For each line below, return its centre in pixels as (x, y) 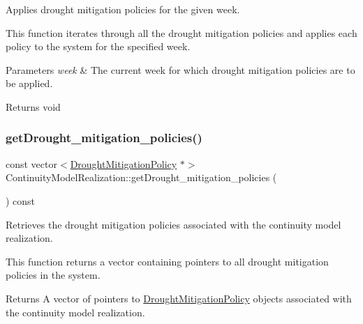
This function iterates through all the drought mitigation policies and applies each (181, 32)
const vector (31, 163)
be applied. (29, 83)
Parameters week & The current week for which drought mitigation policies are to (180, 69)
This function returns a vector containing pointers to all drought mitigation (167, 261)
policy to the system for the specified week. (98, 46)
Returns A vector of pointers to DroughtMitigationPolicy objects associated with (179, 298)
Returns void (33, 106)
